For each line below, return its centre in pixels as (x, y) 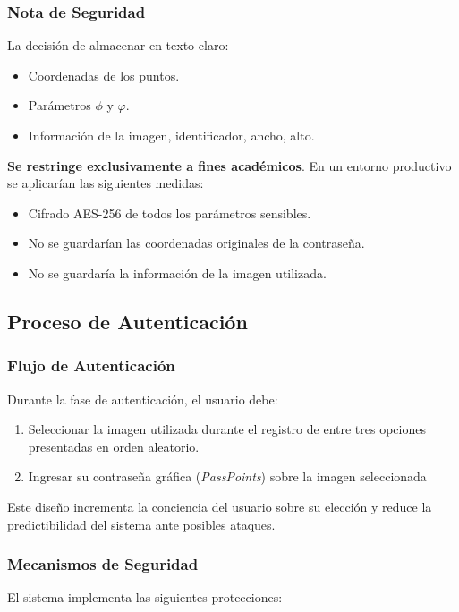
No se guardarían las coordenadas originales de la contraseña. (196, 243)
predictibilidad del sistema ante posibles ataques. (141, 524)
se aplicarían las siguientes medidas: (106, 183)
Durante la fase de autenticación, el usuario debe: (143, 399)
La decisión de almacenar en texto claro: (118, 45)
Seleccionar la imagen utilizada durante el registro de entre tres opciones (227, 429)
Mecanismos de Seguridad (103, 564)
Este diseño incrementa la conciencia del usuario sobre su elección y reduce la (220, 506)
